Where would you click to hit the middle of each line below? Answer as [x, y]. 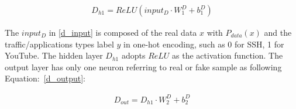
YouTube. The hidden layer [54, 55]
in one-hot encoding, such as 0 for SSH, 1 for [204, 44]
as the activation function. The [228, 55]
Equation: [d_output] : [45, 78]
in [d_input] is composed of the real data [123, 33]
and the [278, 33]
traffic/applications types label [59, 44]
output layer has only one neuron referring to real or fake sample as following [143, 67]
